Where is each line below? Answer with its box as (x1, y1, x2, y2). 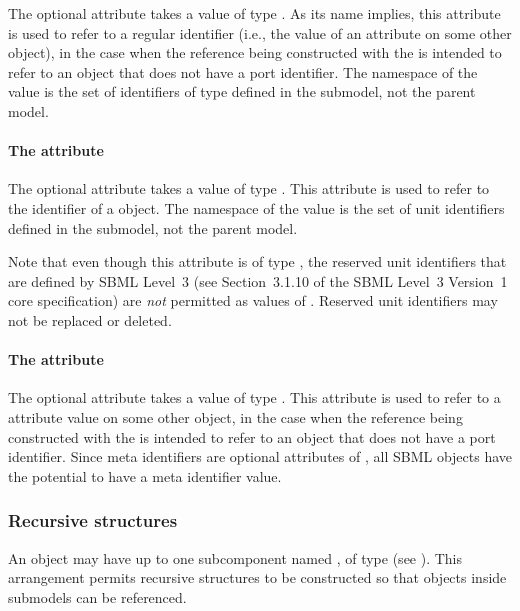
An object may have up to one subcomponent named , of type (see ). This (8, 547, 463, 568)
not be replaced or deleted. (8, 309, 172, 330)
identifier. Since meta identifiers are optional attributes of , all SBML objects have (8, 446, 513, 467)
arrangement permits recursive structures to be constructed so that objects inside (8, 567, 507, 588)
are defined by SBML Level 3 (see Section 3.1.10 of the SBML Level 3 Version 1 (8, 270, 508, 291)
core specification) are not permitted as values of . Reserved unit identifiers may (8, 290, 498, 311)
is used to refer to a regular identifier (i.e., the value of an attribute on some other (8, 22, 512, 43)
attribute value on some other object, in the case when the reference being (8, 406, 463, 427)
